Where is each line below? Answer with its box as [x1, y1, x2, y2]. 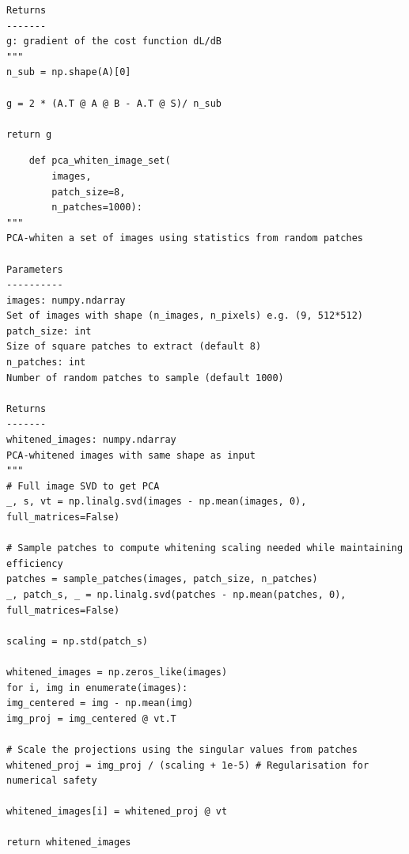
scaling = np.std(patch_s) [6, 635, 148, 647]
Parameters [6, 263, 63, 275]
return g [6, 128, 52, 140]
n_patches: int [6, 357, 86, 368]
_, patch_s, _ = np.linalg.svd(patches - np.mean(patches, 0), [6, 588, 347, 600]
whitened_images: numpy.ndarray [6, 434, 176, 446]
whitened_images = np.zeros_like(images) [6, 666, 228, 678]
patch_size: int [6, 325, 92, 337]
